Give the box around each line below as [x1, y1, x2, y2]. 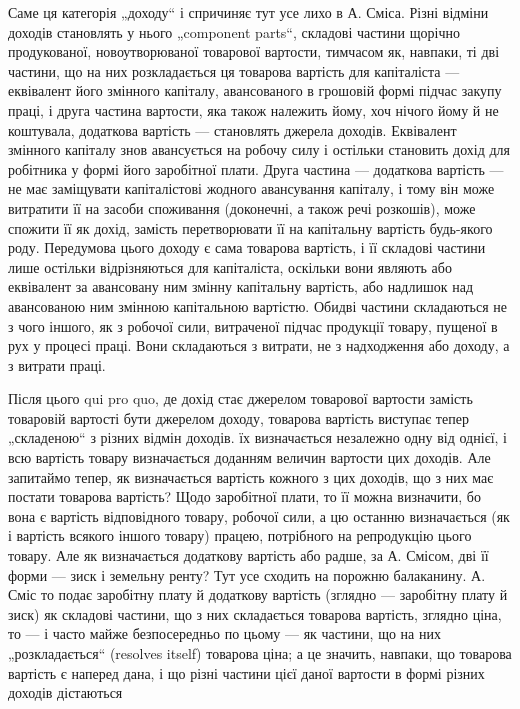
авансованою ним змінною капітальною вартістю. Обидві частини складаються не [8, 295, 508, 316]
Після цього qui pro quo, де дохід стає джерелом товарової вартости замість [8, 388, 473, 409]
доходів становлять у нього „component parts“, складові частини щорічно [8, 21, 460, 42]
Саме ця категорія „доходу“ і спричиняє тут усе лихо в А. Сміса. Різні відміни [8, 2, 489, 22]
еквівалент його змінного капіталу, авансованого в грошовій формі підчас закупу [8, 80, 502, 101]
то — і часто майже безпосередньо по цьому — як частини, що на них [8, 623, 441, 644]
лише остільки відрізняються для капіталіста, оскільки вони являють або [8, 256, 452, 277]
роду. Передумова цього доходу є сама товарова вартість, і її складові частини [8, 237, 486, 258]
